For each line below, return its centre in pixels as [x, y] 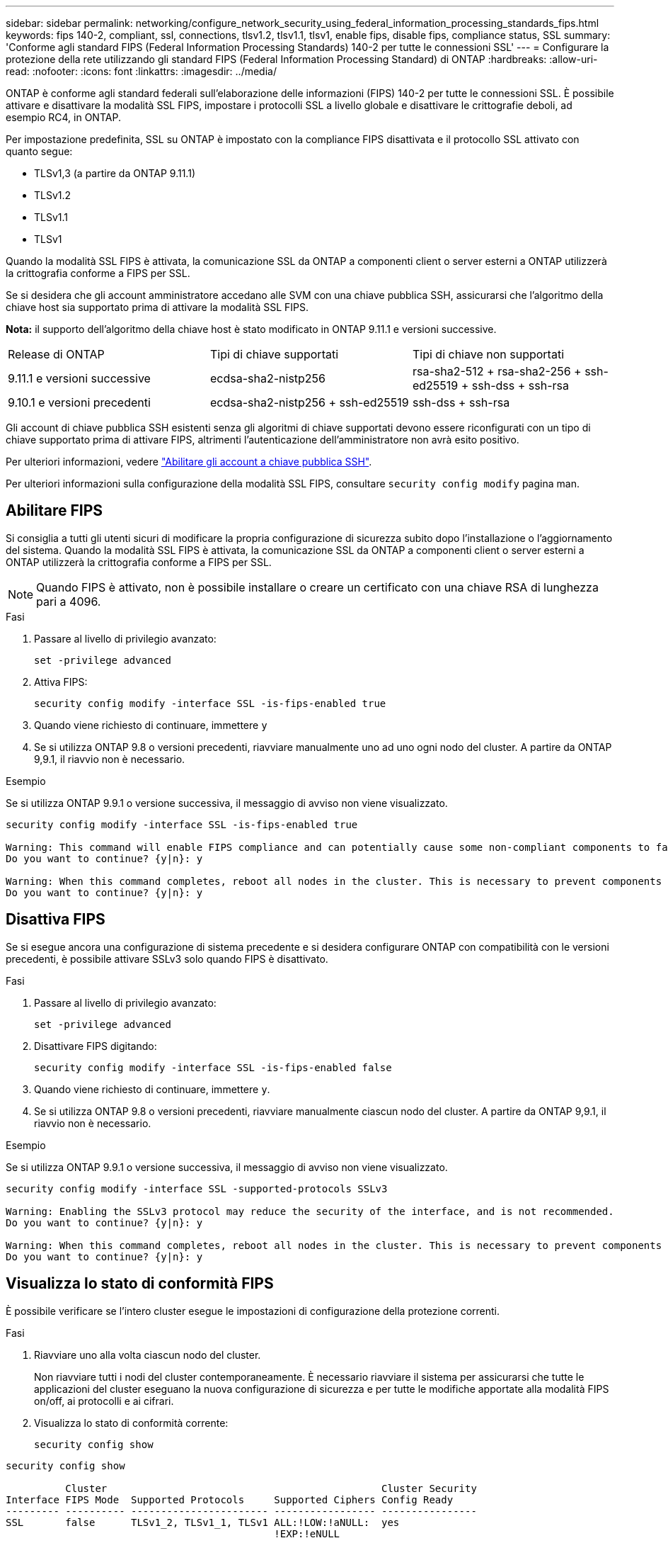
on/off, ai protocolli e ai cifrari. [104, 1401]
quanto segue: [39, 151]
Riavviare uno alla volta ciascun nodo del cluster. [148, 1355]
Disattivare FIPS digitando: [96, 1046]
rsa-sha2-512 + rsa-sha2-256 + [497, 371]
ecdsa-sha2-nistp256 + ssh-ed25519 [309, 402]
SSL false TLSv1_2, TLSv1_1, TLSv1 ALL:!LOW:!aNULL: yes [203, 1522]
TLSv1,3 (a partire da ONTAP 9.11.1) [115, 173]
